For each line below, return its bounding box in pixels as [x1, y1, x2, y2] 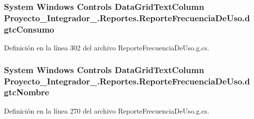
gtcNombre [4, 86, 50, 98]
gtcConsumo [4, 23, 54, 35]
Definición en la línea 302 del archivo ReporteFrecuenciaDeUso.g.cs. [4, 42, 209, 53]
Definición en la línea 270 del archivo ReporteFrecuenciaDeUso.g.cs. [4, 105, 209, 116]
